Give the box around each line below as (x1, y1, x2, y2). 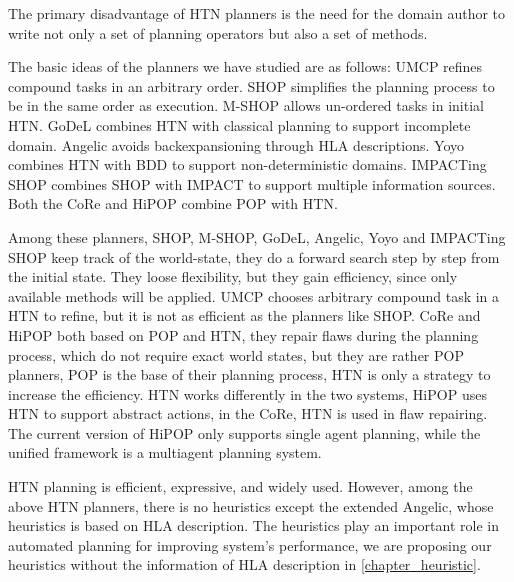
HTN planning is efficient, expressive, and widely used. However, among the (8, 476, 473, 497)
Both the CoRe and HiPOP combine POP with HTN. (8, 193, 338, 214)
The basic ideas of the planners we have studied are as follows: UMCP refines (8, 56, 483, 77)
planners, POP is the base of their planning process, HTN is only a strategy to (8, 364, 491, 385)
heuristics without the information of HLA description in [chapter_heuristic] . (8, 554, 481, 575)
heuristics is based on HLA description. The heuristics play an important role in (8, 515, 499, 536)
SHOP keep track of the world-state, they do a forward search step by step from (8, 246, 500, 267)
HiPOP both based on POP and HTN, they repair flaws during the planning (8, 324, 479, 345)
